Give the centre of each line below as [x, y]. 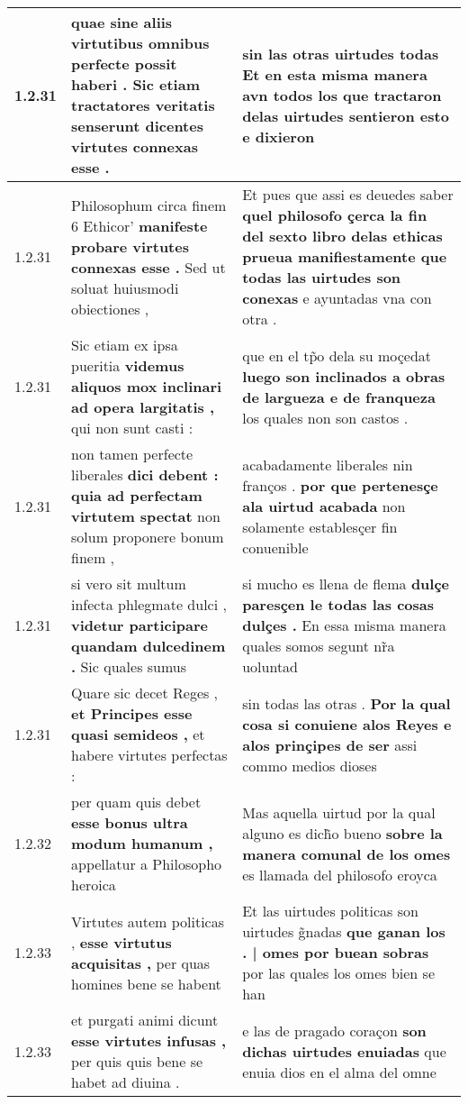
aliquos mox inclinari [147, 386]
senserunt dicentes [137, 126]
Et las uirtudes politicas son [330, 911]
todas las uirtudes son [322, 277]
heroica [94, 885]
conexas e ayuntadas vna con [337, 298]
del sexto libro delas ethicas [342, 236]
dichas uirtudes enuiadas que [344, 1051]
